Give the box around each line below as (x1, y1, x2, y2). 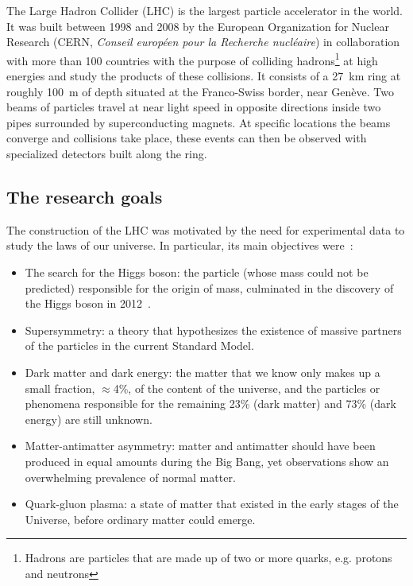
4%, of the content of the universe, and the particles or (113, 379, 380, 396)
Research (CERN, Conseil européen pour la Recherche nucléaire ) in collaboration (6, 33, 400, 50)
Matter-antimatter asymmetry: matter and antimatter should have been (25, 437, 376, 454)
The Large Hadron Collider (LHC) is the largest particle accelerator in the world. (6, 2, 403, 18)
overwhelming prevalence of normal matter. (25, 468, 236, 485)
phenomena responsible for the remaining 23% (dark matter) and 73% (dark (25, 395, 396, 412)
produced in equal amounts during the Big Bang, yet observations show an (25, 452, 389, 469)
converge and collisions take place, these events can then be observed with (6, 130, 367, 146)
